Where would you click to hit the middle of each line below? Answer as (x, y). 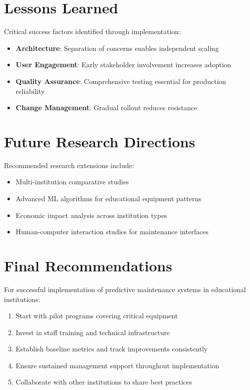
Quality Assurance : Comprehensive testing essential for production (121, 81)
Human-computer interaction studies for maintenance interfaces (112, 232)
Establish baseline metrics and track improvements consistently (112, 349)
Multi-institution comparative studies (72, 182)
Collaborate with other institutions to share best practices (104, 382)
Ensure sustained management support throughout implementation (117, 365)
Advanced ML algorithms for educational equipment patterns (108, 198)
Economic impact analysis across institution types (91, 215)
